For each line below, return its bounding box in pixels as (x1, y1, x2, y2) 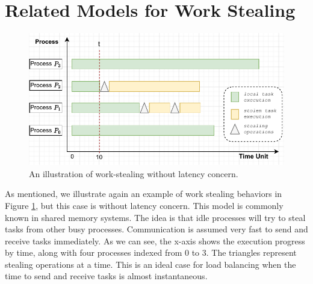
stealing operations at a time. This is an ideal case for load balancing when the (5, 258, 296, 270)
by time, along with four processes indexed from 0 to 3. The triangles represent (5, 246, 297, 259)
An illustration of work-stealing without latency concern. (29, 167, 238, 180)
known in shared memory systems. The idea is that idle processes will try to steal (5, 211, 306, 223)
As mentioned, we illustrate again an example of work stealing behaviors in (5, 187, 282, 200)
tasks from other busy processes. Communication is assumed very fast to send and (5, 223, 308, 235)
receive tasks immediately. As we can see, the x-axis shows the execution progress (5, 234, 305, 247)
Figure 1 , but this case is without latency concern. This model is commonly (5, 199, 284, 211)
